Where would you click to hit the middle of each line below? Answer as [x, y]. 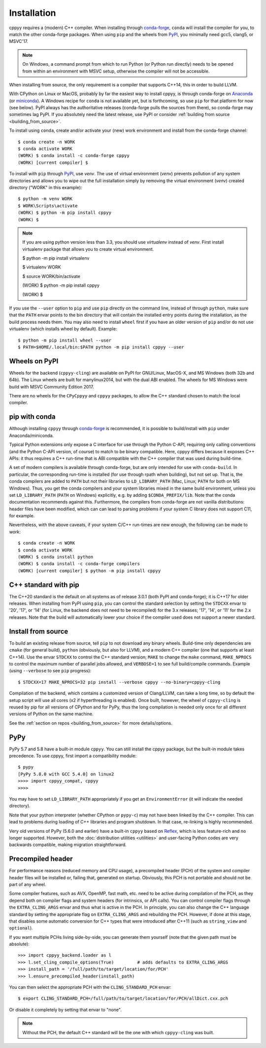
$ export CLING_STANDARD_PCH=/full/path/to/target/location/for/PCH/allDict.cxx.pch [123, 999]
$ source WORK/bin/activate [51, 276]
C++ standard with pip [44, 585]
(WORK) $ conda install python [56, 557]
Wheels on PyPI [34, 361]
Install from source [39, 631]
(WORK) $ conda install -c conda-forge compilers [79, 564]
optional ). [21, 928]
